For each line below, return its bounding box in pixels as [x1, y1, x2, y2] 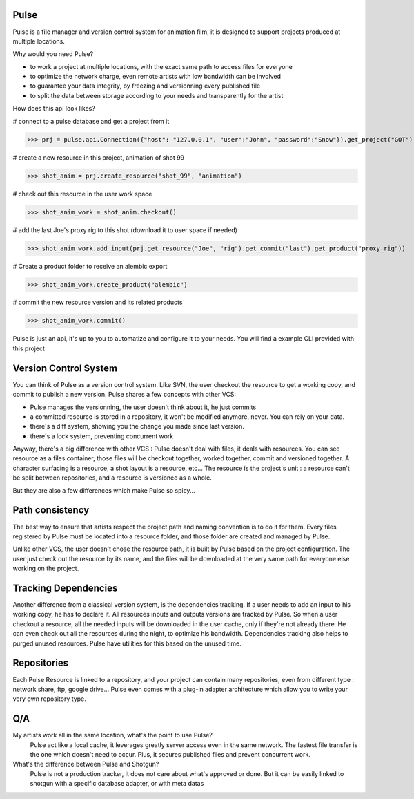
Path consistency [12, 505, 90, 516]
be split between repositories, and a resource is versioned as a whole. [12, 473, 212, 482]
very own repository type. [12, 695, 86, 703]
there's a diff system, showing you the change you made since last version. [30, 422, 245, 431]
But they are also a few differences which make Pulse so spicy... [12, 486, 196, 494]
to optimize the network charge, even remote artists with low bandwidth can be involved [30, 73, 282, 81]
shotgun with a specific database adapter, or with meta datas [30, 780, 204, 788]
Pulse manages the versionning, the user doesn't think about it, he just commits [30, 403, 257, 411]
